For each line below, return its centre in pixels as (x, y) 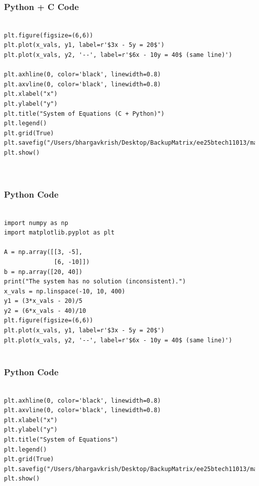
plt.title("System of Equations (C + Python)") (84, 114)
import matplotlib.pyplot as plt (59, 233)
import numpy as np (36, 223)
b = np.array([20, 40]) (43, 272)
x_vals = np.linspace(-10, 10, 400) (65, 291)
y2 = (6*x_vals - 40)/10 (45, 311)
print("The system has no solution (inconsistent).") (95, 282)
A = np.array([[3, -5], (43, 252)
